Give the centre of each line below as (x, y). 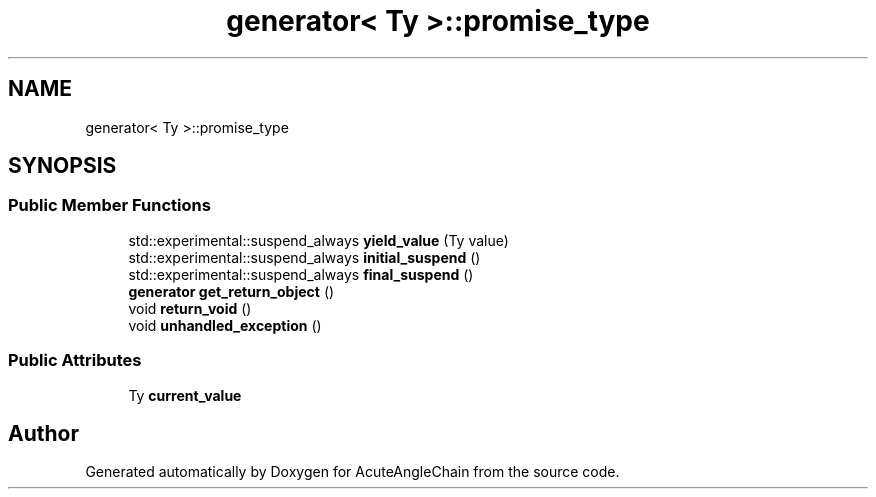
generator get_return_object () (231, 291)
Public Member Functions (109, 205)
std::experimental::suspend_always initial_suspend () (304, 257)
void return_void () (190, 308)
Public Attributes (75, 360)
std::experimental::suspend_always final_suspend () (301, 274)
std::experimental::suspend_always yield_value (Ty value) (318, 240)
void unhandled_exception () (225, 325)
